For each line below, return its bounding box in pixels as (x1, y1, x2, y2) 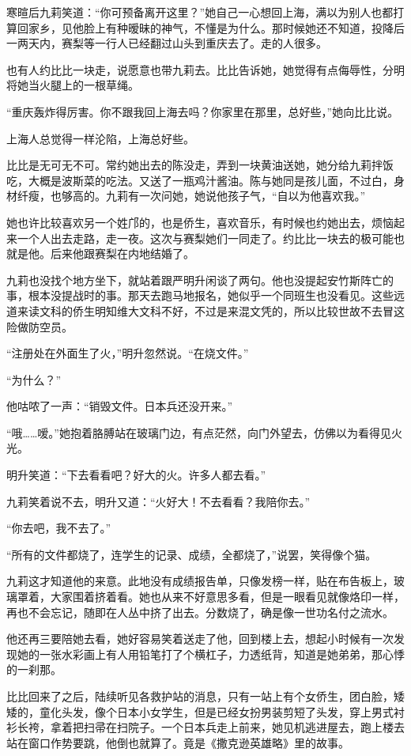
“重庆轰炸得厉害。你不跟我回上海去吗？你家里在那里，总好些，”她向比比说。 (6, 103, 399, 119)
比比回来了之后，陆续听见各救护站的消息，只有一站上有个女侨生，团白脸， (6, 688, 394, 704)
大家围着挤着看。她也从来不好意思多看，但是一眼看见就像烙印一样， (50, 588, 405, 605)
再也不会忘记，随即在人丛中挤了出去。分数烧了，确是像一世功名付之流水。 (6, 603, 394, 620)
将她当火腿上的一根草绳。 (6, 77, 139, 93)
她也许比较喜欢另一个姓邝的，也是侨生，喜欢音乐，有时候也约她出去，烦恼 (6, 214, 394, 230)
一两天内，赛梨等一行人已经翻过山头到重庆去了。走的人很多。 (6, 35, 327, 51)
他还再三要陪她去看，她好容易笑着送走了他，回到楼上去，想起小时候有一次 (6, 630, 394, 647)
